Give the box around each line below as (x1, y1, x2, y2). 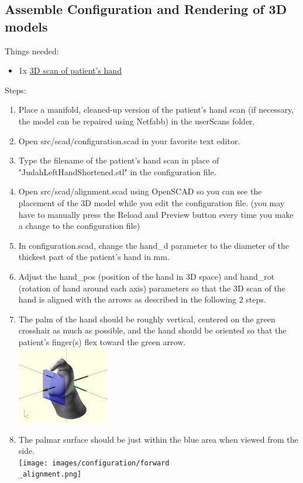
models (5, 17, 48, 35)
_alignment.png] (18, 470, 82, 479)
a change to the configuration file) (18, 220, 140, 232)
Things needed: (5, 44, 59, 57)
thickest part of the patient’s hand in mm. (18, 251, 170, 263)
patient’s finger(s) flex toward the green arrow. (18, 335, 186, 348)
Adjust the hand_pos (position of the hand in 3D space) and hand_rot (18, 270, 275, 282)
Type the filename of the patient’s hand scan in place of (18, 154, 219, 166)
